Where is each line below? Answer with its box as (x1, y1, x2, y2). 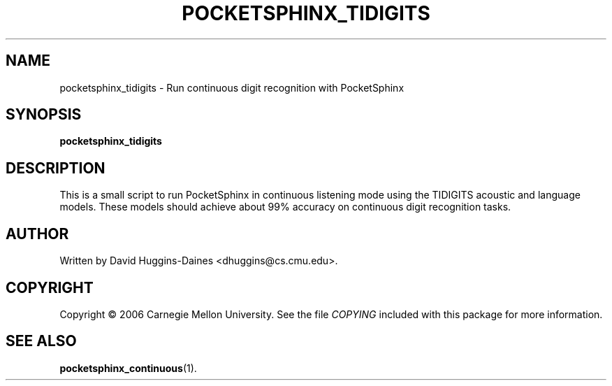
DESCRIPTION (6, 159, 105, 177)
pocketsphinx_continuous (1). (59, 362, 197, 374)
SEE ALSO (6, 332, 77, 350)
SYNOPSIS (6, 106, 82, 124)
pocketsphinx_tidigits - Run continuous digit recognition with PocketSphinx (59, 81, 405, 94)
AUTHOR (6, 224, 69, 243)
